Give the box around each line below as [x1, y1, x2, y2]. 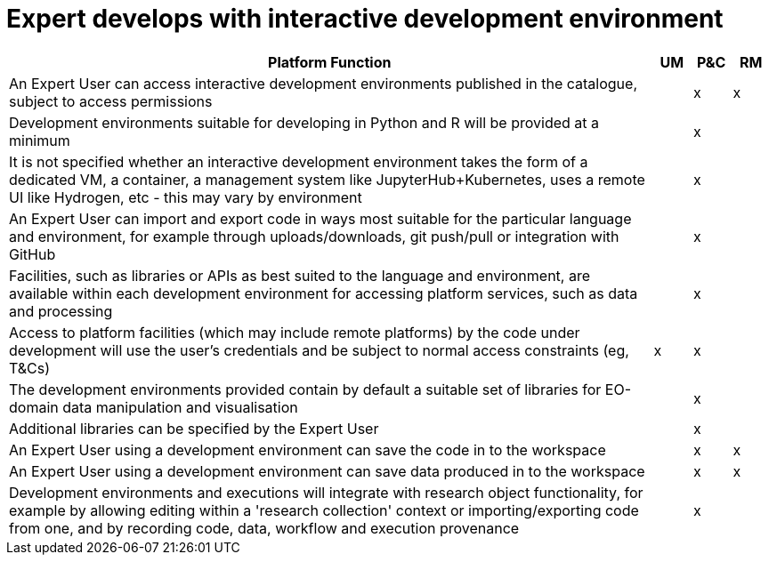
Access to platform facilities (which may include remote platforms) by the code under [9, 323, 580, 341]
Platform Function [268, 52, 392, 71]
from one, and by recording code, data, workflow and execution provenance [9, 518, 520, 537]
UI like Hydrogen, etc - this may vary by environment [9, 188, 362, 206]
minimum [9, 131, 70, 149]
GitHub [9, 245, 56, 263]
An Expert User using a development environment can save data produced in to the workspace [9, 462, 645, 480]
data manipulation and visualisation [62, 397, 298, 416]
